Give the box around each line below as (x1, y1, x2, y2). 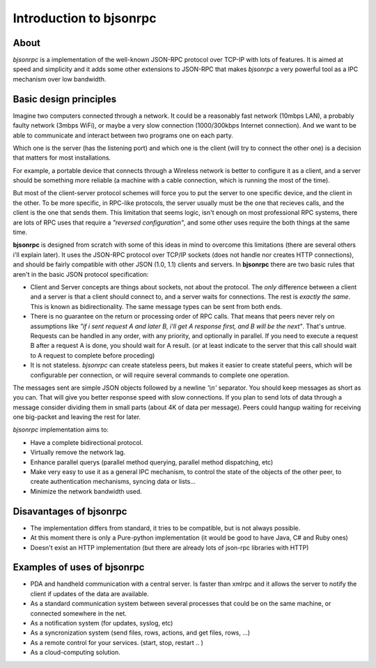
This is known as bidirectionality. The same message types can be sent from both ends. (30, 302, 282, 310)
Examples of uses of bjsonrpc (13, 561, 145, 573)
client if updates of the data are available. (30, 589, 149, 598)
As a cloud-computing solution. (30, 648, 121, 657)
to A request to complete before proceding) (30, 351, 155, 359)
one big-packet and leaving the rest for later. (13, 413, 141, 421)
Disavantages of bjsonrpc (13, 506, 127, 517)
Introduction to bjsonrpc (13, 10, 157, 26)
